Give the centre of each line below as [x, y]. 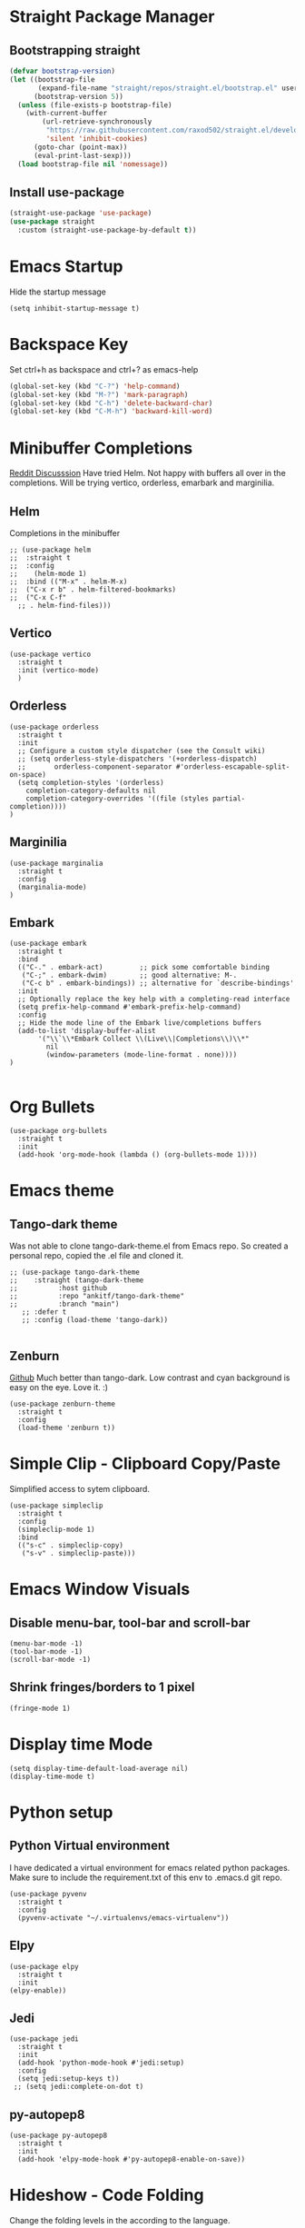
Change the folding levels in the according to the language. [120, 2221]
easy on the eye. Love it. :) [59, 1388]
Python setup [61, 1812]
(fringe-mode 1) [40, 1708]
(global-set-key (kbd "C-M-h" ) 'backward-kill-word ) [111, 412]
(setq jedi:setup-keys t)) [69, 2079]
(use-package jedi [44, 2039]
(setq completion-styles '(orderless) [91, 782]
